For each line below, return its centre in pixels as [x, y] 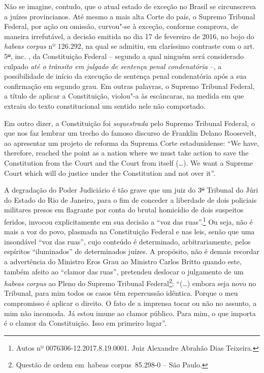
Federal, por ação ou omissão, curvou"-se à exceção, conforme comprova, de [121, 26]
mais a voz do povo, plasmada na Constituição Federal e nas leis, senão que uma [129, 231]
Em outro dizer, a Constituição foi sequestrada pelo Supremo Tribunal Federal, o [129, 123]
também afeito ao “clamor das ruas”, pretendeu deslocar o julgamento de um [124, 271]
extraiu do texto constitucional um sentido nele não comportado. [105, 105]
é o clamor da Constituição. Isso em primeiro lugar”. [85, 323]
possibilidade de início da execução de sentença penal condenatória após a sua [125, 76]
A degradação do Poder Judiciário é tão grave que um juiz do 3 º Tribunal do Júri [131, 190]
